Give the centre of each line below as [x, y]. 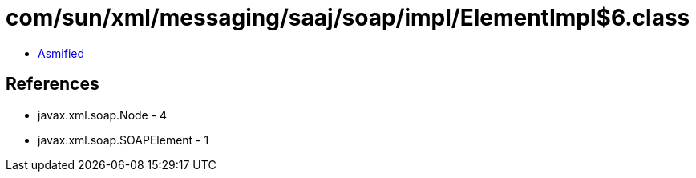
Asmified [61, 53]
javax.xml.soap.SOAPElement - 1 [123, 140]
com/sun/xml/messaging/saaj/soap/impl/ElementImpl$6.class [348, 18]
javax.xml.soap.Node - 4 [103, 115]
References [53, 84]
